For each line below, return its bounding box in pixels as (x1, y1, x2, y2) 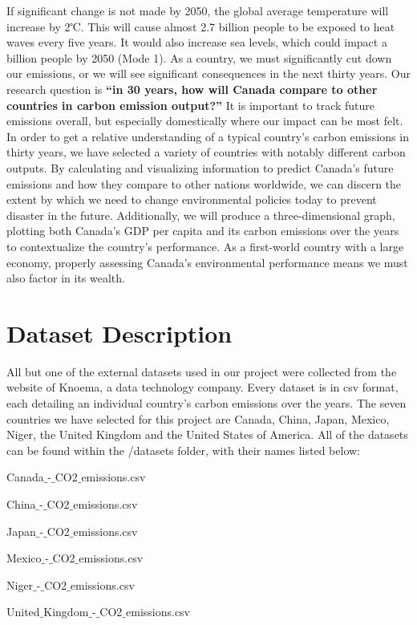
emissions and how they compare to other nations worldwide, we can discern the (6, 175, 402, 192)
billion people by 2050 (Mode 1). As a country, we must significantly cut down (6, 49, 392, 66)
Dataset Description (6, 316, 233, 349)
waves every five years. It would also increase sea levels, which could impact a (6, 34, 387, 51)
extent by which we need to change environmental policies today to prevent (6, 191, 377, 208)
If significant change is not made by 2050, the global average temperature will (6, 2, 389, 18)
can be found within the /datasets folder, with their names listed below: (6, 441, 361, 458)
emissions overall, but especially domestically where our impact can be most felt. (6, 112, 403, 129)
